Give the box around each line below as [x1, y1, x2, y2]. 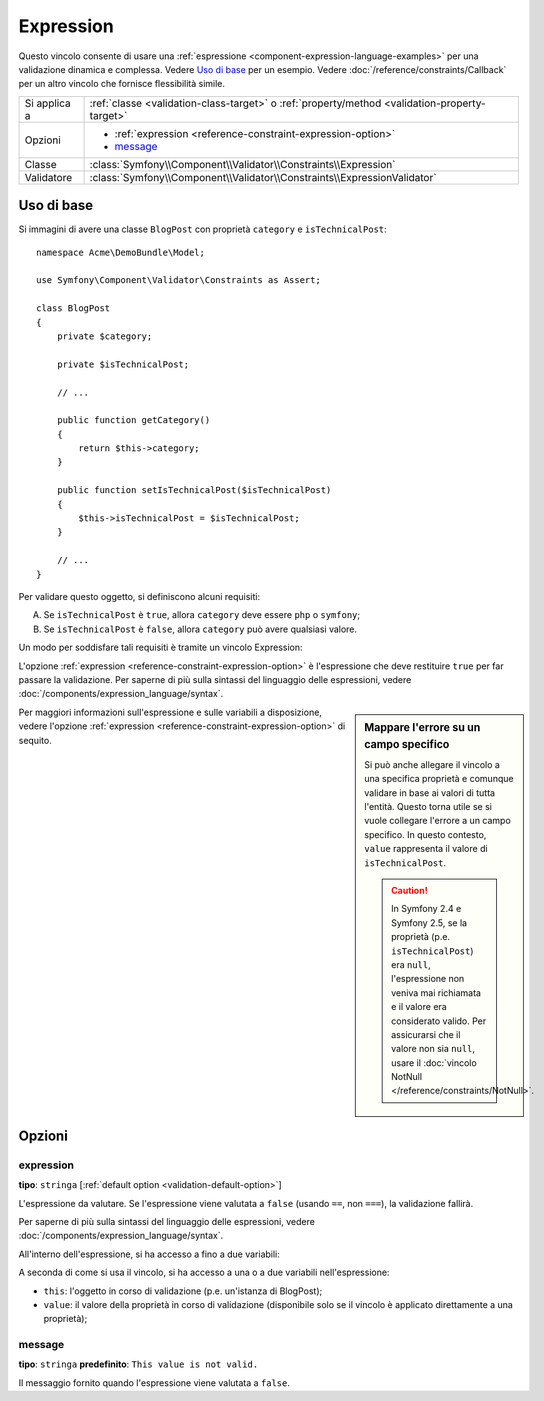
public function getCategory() [56, 415, 211, 426]
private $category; [56, 330, 153, 342]
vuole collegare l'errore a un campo [364, 815, 512, 827]
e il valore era [391, 1001, 447, 1013]
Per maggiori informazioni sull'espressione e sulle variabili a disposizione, [18, 706, 322, 718]
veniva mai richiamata [391, 986, 482, 999]
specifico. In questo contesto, [364, 828, 487, 840]
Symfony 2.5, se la [391, 916, 468, 929]
